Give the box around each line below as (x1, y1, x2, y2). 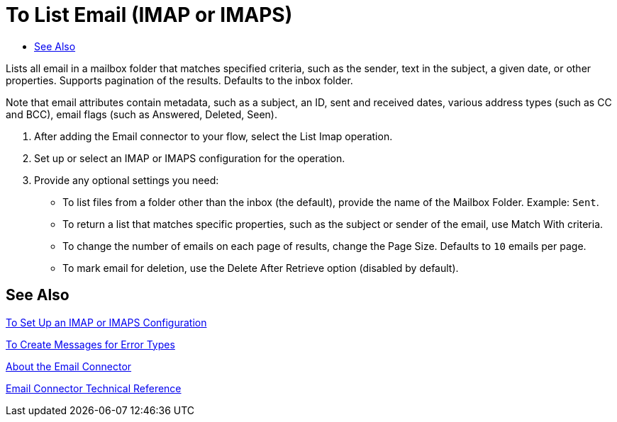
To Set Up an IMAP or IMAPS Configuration (6, 316, 207, 329)
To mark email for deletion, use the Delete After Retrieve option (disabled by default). (62, 261, 459, 274)
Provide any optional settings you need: (34, 173, 219, 186)
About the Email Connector (6, 360, 132, 372)
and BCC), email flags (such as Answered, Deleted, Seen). (6, 108, 277, 120)
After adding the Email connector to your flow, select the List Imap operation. (34, 130, 393, 142)
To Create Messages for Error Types (6, 338, 175, 350)
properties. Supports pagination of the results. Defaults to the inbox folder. (6, 74, 353, 86)
